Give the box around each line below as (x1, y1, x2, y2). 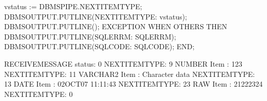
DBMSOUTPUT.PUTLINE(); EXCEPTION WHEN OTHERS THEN (4, 21, 227, 32)
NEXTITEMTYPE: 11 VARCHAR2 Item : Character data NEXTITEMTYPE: (4, 68, 255, 79)
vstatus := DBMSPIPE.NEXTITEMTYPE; (4, 1, 142, 11)
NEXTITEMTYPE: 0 (4, 88, 73, 99)
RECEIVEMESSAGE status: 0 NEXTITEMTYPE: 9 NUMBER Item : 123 (4, 58, 242, 69)
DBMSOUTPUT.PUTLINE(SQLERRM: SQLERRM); (4, 31, 176, 42)
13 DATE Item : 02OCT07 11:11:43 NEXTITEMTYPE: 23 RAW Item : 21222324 (4, 78, 263, 89)
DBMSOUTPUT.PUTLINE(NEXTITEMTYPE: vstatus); (4, 11, 187, 22)
